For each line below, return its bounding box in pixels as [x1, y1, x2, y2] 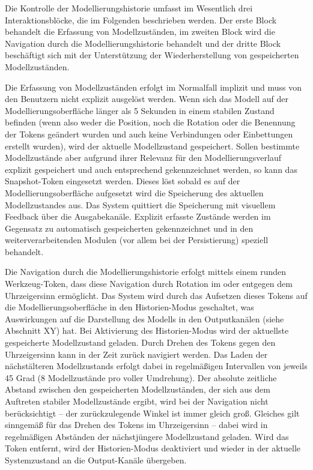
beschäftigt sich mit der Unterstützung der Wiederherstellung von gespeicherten [5, 49, 299, 61]
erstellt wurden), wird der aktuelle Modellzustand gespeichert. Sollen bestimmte [5, 139, 300, 152]
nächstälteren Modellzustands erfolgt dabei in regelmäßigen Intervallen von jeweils [5, 360, 308, 372]
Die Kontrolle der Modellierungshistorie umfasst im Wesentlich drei [5, 2, 253, 14]
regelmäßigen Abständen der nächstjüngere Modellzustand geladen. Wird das [5, 430, 289, 442]
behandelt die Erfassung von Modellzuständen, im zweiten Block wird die [5, 25, 275, 38]
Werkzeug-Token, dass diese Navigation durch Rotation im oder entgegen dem [5, 277, 293, 290]
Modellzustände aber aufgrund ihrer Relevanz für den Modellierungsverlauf [5, 151, 281, 164]
